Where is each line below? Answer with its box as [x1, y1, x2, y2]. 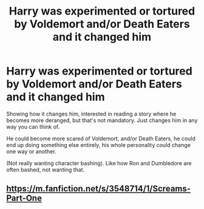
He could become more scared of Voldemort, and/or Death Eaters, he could [6, 135, 196, 142]
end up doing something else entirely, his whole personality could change [6, 141, 191, 148]
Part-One [6, 193, 42, 204]
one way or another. [6, 148, 56, 155]
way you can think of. [6, 123, 60, 130]
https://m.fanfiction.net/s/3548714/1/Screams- [6, 183, 191, 194]
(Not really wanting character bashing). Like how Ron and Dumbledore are [6, 159, 192, 166]
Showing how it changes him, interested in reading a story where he [6, 110, 177, 117]
